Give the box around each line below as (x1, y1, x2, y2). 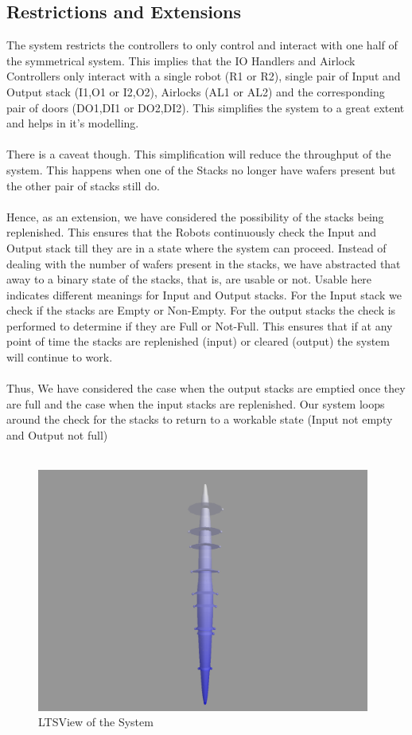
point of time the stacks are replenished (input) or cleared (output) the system (6, 333, 390, 350)
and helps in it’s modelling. (6, 115, 139, 131)
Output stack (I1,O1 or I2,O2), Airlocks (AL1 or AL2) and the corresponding (6, 83, 385, 100)
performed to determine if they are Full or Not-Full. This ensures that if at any (6, 317, 393, 334)
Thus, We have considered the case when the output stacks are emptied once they (6, 380, 406, 397)
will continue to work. (6, 349, 113, 366)
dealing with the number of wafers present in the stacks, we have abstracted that (6, 255, 401, 272)
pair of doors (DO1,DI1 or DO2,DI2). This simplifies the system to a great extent (6, 99, 405, 115)
